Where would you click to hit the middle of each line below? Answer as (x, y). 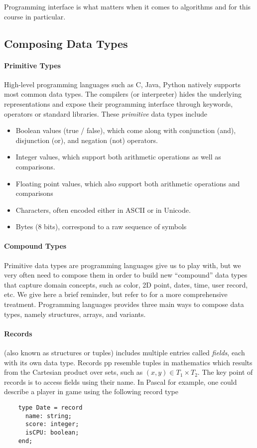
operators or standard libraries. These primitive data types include (106, 113)
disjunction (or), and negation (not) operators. (87, 140)
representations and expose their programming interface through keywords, (119, 103)
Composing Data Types (66, 43)
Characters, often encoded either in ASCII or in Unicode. (103, 210)
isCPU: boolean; (52, 432)
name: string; (49, 416)
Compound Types (35, 246)
